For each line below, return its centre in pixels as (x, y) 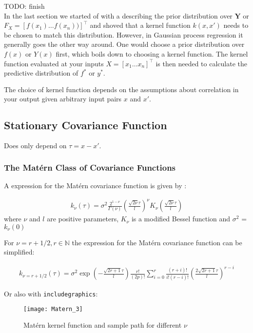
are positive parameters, (83, 219)
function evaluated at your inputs (54, 63)
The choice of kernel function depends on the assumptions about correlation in (121, 89)
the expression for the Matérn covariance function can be (157, 242)
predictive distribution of (41, 73)
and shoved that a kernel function (140, 25)
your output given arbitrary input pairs (63, 99)
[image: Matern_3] (53, 309)
